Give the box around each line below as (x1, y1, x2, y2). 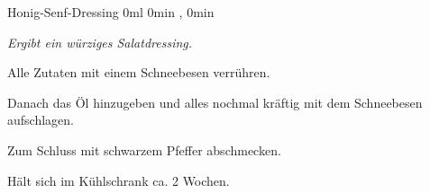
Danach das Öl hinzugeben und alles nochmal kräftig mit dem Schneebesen (7, 92, 423, 111)
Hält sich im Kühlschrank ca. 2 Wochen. (7, 171, 230, 189)
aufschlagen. (7, 110, 74, 129)
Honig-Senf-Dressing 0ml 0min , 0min (7, 3, 215, 21)
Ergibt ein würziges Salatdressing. (7, 32, 193, 51)
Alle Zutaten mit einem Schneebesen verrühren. (7, 63, 270, 82)
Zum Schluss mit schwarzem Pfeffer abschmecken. (7, 140, 281, 159)
